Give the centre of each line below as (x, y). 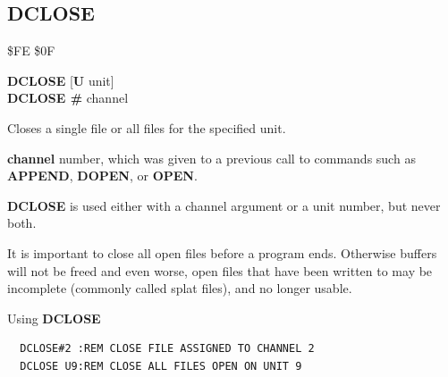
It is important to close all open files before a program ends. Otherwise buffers (222, 252)
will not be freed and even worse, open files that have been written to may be (220, 270)
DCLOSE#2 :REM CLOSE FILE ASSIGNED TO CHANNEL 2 (167, 349)
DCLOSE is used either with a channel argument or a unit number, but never (224, 205)
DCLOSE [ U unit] (61, 80)
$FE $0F (31, 50)
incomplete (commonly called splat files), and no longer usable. (180, 288)
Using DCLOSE (54, 318)
